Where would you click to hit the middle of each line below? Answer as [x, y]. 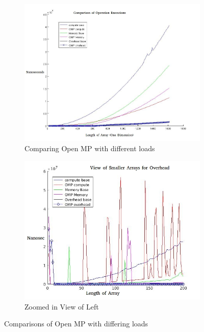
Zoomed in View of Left [62, 306]
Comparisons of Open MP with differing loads [76, 324]
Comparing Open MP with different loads [90, 148]
